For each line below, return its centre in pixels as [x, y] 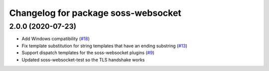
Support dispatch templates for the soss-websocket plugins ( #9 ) [88, 53]
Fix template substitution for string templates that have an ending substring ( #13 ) [105, 46]
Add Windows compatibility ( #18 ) [56, 39]
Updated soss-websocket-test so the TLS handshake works [83, 60]
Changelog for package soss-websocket [95, 13]
